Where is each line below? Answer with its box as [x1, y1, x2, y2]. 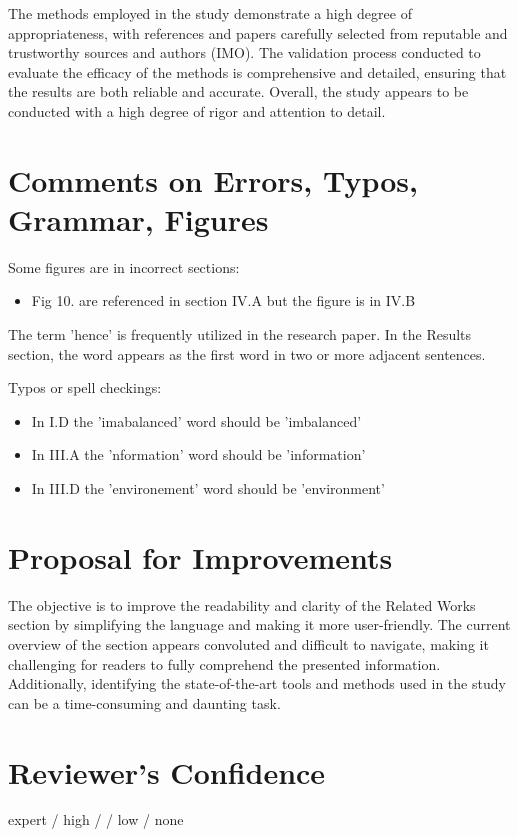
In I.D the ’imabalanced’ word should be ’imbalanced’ [31, 410, 362, 431]
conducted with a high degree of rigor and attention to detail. [8, 100, 386, 121]
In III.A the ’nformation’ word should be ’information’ [31, 444, 366, 465]
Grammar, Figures [8, 198, 269, 239]
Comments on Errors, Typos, [8, 159, 418, 200]
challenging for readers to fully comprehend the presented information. [8, 653, 441, 674]
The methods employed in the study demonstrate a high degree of [8, 3, 412, 23]
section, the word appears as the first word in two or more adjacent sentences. [8, 343, 486, 364]
